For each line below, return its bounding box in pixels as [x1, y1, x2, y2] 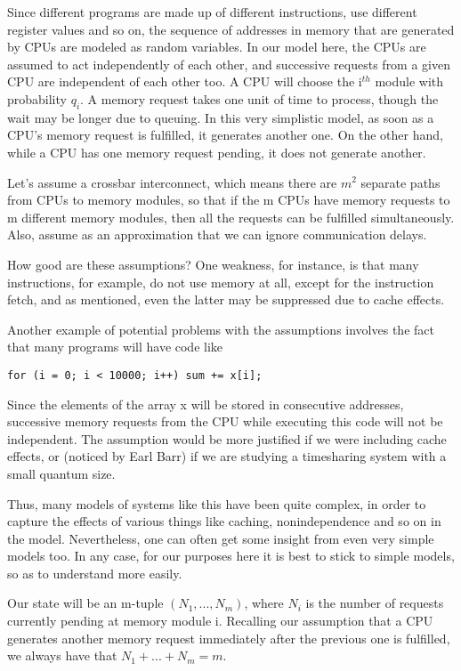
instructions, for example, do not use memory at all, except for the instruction [7, 272, 434, 291]
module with [375, 72, 444, 91]
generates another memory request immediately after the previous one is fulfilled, [7, 628, 450, 647]
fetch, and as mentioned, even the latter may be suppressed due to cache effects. [7, 290, 445, 309]
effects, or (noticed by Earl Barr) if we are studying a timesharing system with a [7, 447, 447, 465]
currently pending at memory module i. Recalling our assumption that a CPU [7, 611, 433, 630]
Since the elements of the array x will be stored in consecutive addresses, [7, 394, 404, 413]
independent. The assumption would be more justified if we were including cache [7, 429, 447, 448]
